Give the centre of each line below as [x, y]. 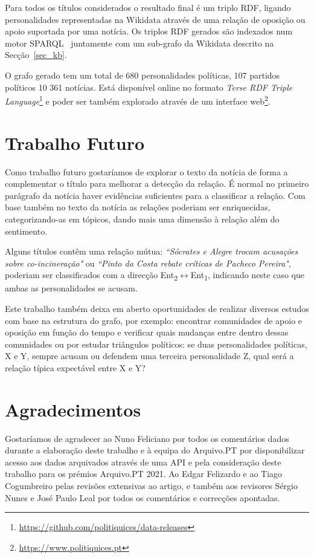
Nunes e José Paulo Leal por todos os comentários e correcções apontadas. [143, 497]
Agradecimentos [73, 409]
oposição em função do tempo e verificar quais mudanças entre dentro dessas [147, 332]
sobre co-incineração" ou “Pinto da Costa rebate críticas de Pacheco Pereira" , [148, 263]
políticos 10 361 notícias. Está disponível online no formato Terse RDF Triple [149, 87]
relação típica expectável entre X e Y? [75, 367]
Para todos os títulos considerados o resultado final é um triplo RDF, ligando [148, 7]
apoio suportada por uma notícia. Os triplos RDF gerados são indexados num [149, 31]
